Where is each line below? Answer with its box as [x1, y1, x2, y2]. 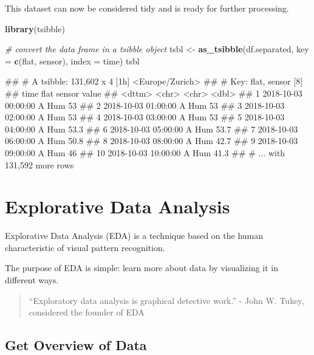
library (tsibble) [5, 22, 65, 35]
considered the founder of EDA [29, 306, 145, 319]
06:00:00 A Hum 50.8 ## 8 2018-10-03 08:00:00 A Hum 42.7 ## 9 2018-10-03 [5, 134, 298, 147]
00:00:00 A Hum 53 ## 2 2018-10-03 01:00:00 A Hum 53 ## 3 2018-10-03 [5, 98, 285, 111]
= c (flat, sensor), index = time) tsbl [5, 54, 140, 67]
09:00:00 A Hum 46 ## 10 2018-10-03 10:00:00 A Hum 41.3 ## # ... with [5, 146, 285, 159]
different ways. [5, 274, 59, 286]
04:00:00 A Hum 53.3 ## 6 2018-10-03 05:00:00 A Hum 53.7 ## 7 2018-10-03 [5, 122, 298, 135]
